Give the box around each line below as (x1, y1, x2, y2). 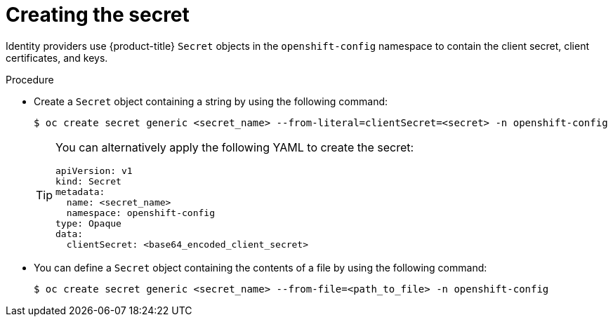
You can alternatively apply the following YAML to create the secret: (55, 140, 414, 154)
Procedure (6, 73, 54, 86)
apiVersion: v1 (55, 165, 133, 176)
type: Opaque (55, 217, 121, 229)
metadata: (55, 186, 105, 197)
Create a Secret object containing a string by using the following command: (34, 95, 388, 107)
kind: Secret (55, 175, 121, 187)
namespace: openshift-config (66, 207, 215, 218)
